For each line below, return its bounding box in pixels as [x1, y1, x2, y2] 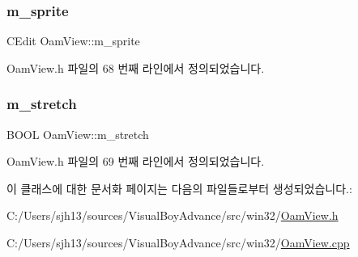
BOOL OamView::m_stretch [6, 125, 149, 142]
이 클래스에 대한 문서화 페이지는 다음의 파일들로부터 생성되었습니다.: [6, 179, 352, 196]
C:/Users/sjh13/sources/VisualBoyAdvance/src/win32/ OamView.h [6, 207, 339, 224]
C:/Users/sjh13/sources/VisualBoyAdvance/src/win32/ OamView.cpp [6, 234, 350, 251]
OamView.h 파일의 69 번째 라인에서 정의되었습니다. [6, 153, 265, 170]
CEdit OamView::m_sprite [6, 32, 140, 49]
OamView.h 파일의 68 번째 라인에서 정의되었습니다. [6, 59, 265, 76]
